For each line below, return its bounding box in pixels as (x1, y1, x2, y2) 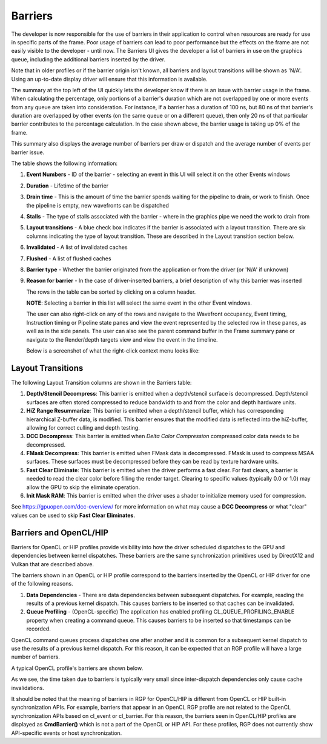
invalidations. (11, 684, 45, 691)
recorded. (26, 625, 51, 632)
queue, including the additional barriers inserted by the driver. (11, 55, 166, 63)
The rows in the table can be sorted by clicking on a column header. (26, 288, 196, 296)
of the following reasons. (11, 580, 73, 587)
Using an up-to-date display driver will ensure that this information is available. (11, 75, 208, 83)
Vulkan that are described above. (11, 560, 94, 567)
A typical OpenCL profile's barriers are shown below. (11, 665, 144, 672)
